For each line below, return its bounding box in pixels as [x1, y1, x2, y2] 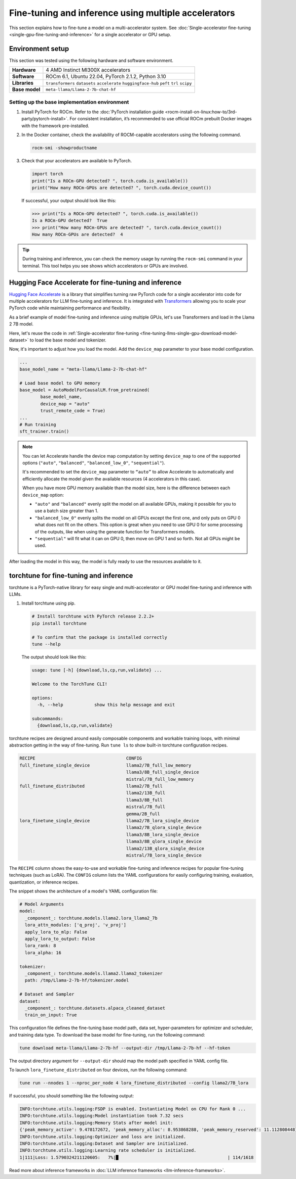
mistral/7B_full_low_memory [126, 776, 194, 782]
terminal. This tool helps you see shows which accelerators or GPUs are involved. [22, 263, 188, 269]
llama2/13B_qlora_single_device [126, 846, 205, 851]
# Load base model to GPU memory [19, 380, 101, 386]
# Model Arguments [19, 901, 64, 907]
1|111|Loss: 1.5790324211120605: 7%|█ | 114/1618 [19, 1154, 254, 1160]
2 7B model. [9, 321, 34, 327]
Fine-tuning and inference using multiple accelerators [9, 7, 235, 18]
